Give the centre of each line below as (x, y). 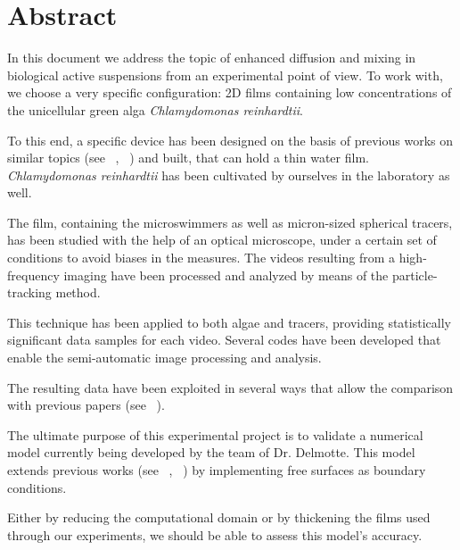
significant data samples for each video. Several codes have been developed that (224, 340)
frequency (33, 275)
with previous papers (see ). (86, 405)
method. (78, 292)
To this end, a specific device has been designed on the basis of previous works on (230, 140)
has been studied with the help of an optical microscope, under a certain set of (222, 240)
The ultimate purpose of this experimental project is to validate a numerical (215, 434)
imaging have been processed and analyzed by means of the (226, 275)
